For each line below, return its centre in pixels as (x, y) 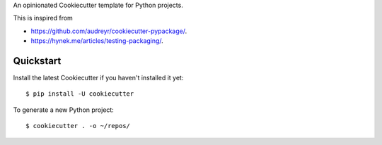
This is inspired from (43, 18)
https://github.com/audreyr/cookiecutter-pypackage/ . (109, 31)
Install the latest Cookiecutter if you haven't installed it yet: (98, 78)
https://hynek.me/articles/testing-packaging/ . (97, 41)
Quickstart (37, 61)
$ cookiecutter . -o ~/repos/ (78, 126)
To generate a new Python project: (64, 110)
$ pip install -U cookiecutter (80, 94)
